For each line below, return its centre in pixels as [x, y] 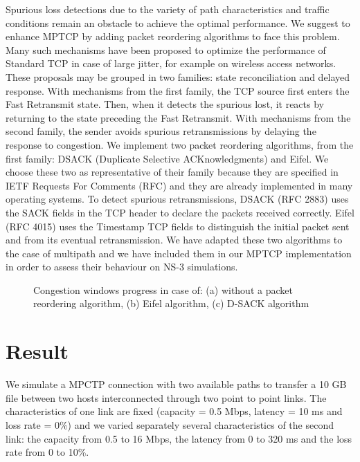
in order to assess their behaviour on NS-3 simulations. [122, 267]
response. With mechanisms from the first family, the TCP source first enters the [178, 90]
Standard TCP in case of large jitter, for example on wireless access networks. [171, 63]
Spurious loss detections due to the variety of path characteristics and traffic [168, 9]
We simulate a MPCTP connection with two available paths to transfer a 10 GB [176, 384]
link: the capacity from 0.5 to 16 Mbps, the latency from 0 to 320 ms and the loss [179, 438]
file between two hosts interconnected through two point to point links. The [166, 397]
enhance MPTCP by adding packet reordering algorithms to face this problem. [173, 36]
